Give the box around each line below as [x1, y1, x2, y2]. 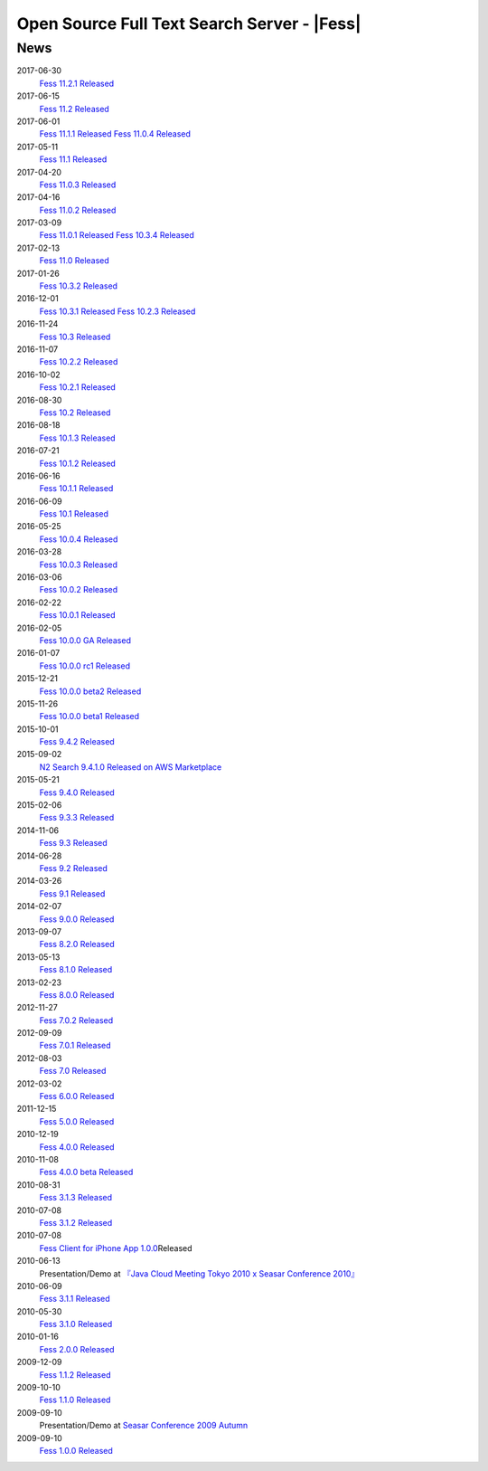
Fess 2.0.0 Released [39, 1343, 115, 1354]
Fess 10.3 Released [39, 331, 111, 342]
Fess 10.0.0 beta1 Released [39, 711, 140, 722]
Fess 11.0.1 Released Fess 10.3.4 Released [39, 230, 194, 241]
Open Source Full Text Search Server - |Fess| [16, 14, 361, 33]
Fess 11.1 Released [39, 154, 108, 165]
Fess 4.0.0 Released [39, 1141, 115, 1153]
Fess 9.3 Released [39, 838, 108, 849]
